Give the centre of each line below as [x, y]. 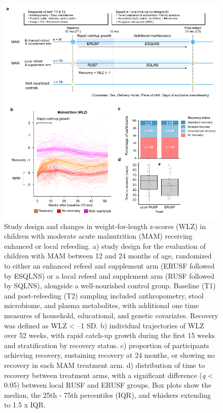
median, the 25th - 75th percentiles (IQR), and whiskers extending [108, 395]
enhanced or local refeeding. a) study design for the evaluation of [105, 246]
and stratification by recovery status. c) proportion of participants [107, 345]
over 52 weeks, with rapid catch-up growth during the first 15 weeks [110, 335]
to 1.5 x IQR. [25, 405]
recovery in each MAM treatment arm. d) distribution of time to [105, 365]
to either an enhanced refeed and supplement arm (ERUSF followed [109, 265]
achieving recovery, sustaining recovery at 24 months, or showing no [109, 355]
